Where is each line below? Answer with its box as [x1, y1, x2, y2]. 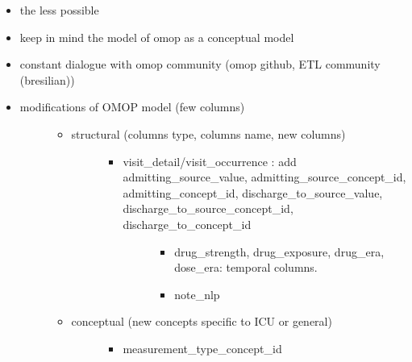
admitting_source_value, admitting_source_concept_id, [123, 169, 406, 185]
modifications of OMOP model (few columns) [19, 98, 245, 115]
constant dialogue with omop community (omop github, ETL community [19, 56, 381, 73]
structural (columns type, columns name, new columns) [71, 125, 346, 142]
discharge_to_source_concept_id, [123, 200, 293, 217]
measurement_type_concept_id [123, 339, 282, 356]
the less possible [19, 2, 99, 18]
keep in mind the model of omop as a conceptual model [19, 28, 294, 45]
